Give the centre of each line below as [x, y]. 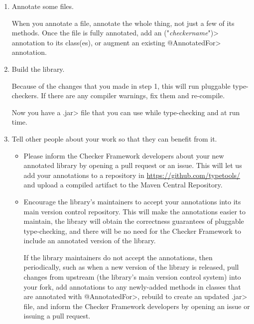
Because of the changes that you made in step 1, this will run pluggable [121, 85]
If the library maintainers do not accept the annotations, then [118, 257]
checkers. [25, 95]
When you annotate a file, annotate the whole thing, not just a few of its [123, 23]
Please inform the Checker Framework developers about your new [124, 155]
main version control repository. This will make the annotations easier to [135, 211]
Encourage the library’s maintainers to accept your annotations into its [132, 201]
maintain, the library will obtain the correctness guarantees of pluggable [134, 221]
